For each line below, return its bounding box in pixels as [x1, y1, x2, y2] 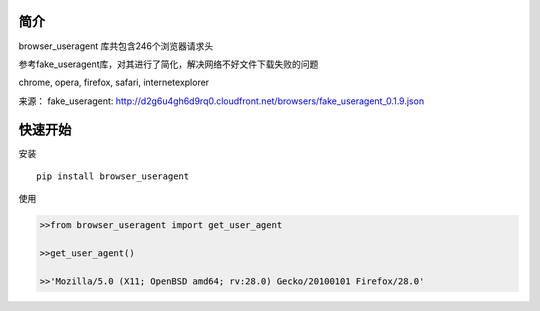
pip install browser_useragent [36, 170, 190, 182]
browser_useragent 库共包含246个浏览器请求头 [18, 40, 214, 52]
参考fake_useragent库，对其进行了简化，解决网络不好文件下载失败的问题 [18, 58, 319, 70]
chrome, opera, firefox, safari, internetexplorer [18, 76, 210, 89]
